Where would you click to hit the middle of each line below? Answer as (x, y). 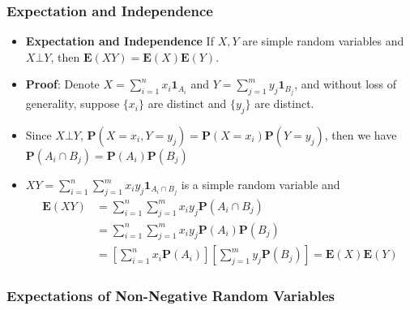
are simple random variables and (323, 41)
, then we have (361, 135)
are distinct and (187, 103)
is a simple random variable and (261, 184)
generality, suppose (73, 103)
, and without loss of (346, 84)
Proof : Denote (62, 84)
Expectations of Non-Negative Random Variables (171, 296)
